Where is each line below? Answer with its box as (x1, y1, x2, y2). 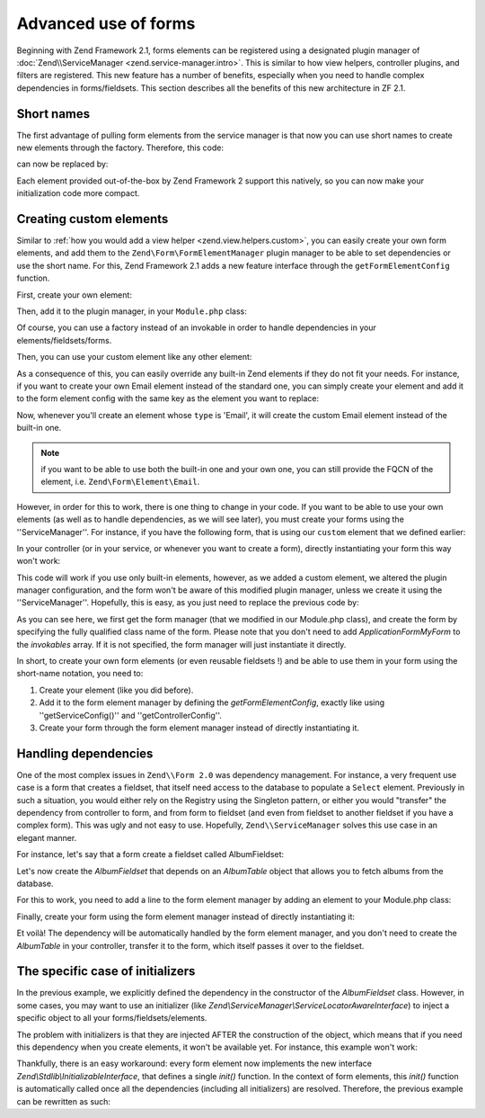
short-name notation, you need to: (16, 668, 144, 679)
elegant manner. (16, 832, 77, 843)
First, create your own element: (16, 289, 132, 300)
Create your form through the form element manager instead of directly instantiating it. (39, 722, 359, 733)
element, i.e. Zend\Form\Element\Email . (40, 477, 200, 487)
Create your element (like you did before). (39, 684, 194, 695)
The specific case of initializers (16, 963, 196, 979)
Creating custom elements (16, 211, 169, 227)
